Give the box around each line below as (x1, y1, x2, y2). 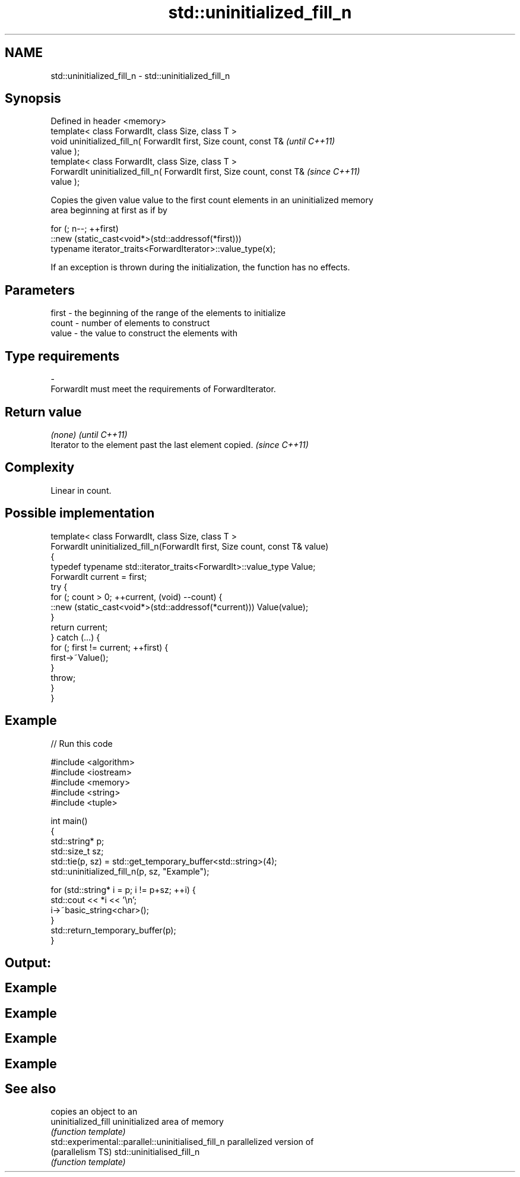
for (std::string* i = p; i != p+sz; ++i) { (50, 884, 196, 895)
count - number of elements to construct (50, 318, 210, 329)
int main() (50, 815, 88, 826)
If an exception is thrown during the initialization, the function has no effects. (50, 262, 350, 273)
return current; (50, 621, 108, 632)
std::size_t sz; (50, 845, 104, 856)
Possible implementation (5, 506, 155, 521)
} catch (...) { (50, 632, 100, 642)
